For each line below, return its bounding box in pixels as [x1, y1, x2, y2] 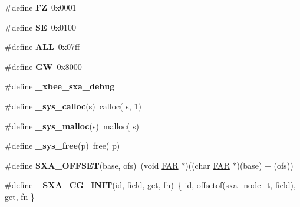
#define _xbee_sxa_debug [5, 80, 115, 92]
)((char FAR [185, 159, 230, 171]
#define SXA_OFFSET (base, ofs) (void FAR [5, 159, 179, 171]
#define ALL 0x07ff [5, 41, 80, 53]
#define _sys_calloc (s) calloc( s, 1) [5, 99, 141, 112]
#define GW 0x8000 [5, 60, 82, 72]
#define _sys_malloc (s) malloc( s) [5, 119, 140, 132]
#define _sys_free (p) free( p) [5, 139, 120, 152]
